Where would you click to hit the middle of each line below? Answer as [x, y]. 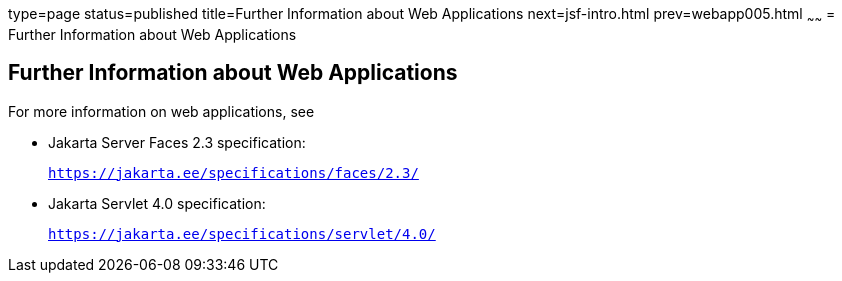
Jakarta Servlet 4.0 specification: [157, 203]
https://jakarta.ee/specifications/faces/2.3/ [233, 172]
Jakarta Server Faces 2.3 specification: [177, 142]
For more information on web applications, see [161, 111]
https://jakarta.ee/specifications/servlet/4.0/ [242, 233]
